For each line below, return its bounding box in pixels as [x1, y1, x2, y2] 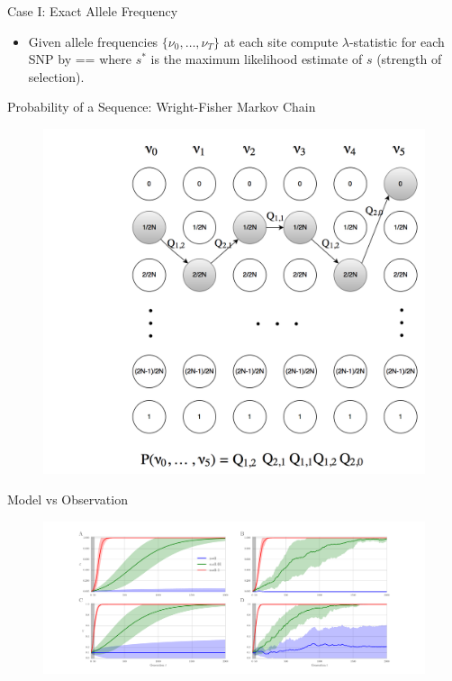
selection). [28, 67, 85, 86]
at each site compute [223, 32, 339, 50]
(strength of [376, 50, 442, 68]
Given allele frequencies [28, 32, 158, 50]
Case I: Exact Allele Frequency [7, 2, 178, 20]
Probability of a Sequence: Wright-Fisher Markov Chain [7, 97, 316, 116]
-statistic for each [348, 32, 445, 50]
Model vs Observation [7, 489, 128, 508]
